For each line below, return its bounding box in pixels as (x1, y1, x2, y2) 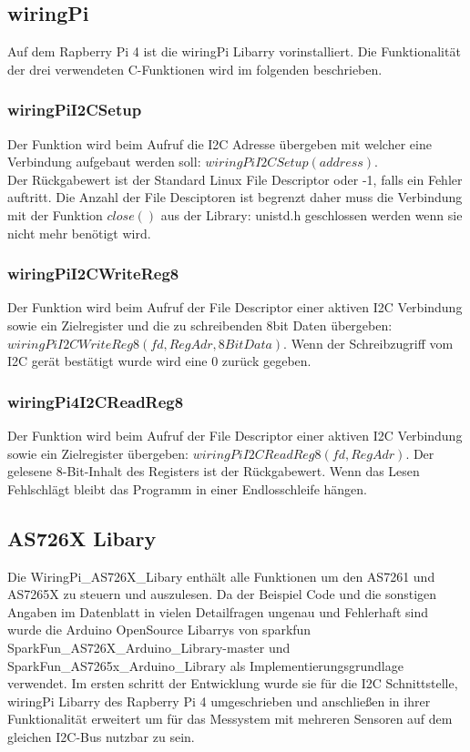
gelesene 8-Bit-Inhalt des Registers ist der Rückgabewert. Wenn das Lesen (7, 462, 420, 481)
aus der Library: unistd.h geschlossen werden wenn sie (160, 205, 463, 224)
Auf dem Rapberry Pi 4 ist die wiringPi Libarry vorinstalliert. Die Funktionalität (7, 42, 461, 61)
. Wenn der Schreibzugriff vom (283, 333, 454, 352)
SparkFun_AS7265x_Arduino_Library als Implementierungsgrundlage (7, 655, 404, 675)
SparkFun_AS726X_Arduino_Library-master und (7, 637, 291, 656)
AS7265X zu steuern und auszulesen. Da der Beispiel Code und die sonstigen (7, 584, 437, 604)
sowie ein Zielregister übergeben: (7, 443, 189, 462)
